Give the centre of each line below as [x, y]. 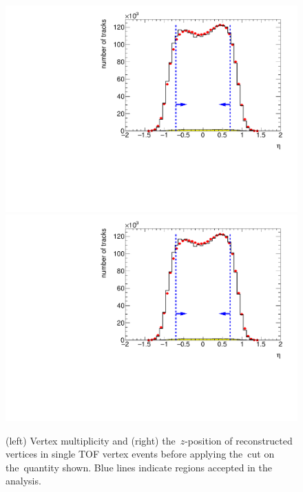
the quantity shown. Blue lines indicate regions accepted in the [139, 467]
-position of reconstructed [239, 440]
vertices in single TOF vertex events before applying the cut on [140, 454]
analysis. [23, 481]
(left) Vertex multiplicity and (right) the [91, 440]
